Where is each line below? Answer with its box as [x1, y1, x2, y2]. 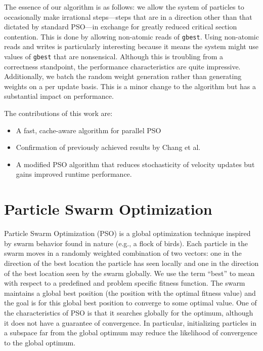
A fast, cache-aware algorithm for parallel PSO [16, 125, 161, 135]
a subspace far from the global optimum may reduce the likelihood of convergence [4, 327, 257, 338]
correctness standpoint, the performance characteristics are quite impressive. [4, 61, 241, 71]
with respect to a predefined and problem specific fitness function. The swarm [4, 278, 245, 288]
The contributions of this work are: [4, 108, 113, 119]
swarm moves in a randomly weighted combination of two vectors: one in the [4, 248, 242, 258]
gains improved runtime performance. [16, 169, 132, 179]
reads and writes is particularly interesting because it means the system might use [4, 41, 258, 52]
